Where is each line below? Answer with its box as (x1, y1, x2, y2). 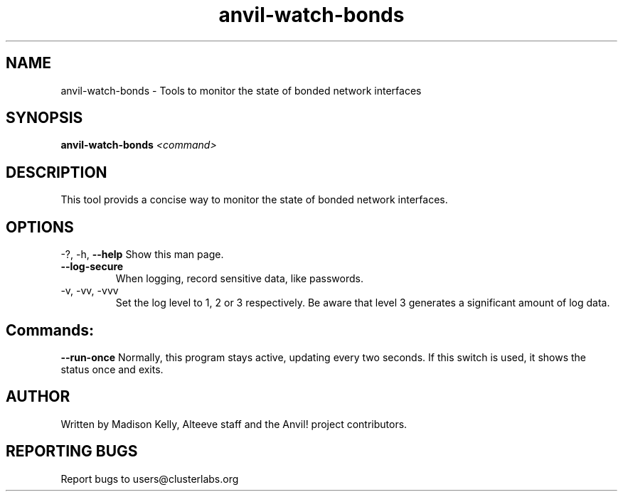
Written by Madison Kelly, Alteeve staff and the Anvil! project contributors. (60, 417, 408, 430)
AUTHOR (6, 388, 70, 406)
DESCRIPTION (6, 163, 107, 181)
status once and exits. (60, 363, 164, 375)
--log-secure (60, 260, 124, 273)
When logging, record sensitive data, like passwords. (115, 272, 363, 285)
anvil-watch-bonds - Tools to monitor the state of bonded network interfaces (60, 84, 422, 97)
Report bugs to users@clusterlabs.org (60, 472, 239, 485)
